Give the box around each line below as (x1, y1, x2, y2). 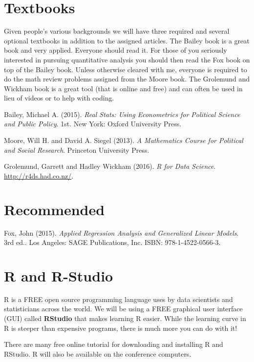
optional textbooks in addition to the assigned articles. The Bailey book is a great (4, 35, 250, 45)
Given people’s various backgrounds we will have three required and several (4, 26, 230, 36)
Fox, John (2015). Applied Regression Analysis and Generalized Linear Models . (4, 227, 239, 238)
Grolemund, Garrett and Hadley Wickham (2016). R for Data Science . (4, 161, 216, 171)
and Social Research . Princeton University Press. (4, 144, 149, 155)
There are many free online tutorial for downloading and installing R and (4, 339, 223, 349)
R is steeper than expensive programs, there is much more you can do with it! (4, 322, 237, 333)
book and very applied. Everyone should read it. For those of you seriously (4, 45, 227, 55)
